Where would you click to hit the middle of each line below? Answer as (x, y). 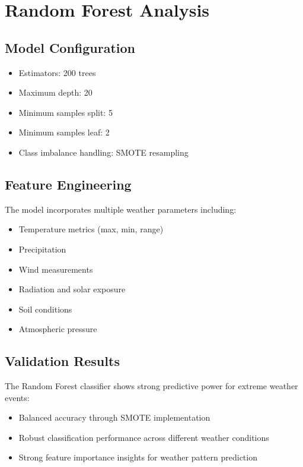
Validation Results (62, 361)
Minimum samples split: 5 (66, 112)
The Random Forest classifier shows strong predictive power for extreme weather (151, 386)
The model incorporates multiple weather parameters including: (121, 209)
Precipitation (42, 249)
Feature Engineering (68, 184)
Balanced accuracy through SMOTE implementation (114, 417)
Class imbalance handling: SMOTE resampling (103, 152)
